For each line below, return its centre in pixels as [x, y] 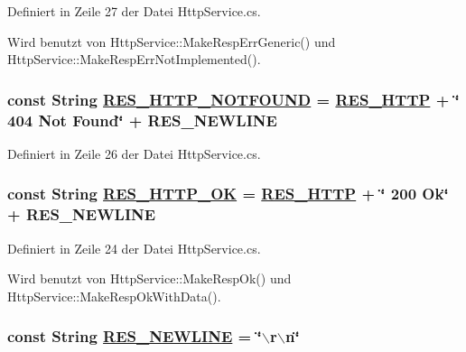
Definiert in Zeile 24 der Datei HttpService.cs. [134, 248]
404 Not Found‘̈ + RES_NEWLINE [142, 120]
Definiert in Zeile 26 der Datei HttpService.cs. [134, 153]
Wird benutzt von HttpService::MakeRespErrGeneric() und [172, 41]
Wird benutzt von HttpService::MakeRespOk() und [149, 278]
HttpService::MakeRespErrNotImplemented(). [134, 59]
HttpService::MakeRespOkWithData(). [114, 296]
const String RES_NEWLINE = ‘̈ [135, 336]
